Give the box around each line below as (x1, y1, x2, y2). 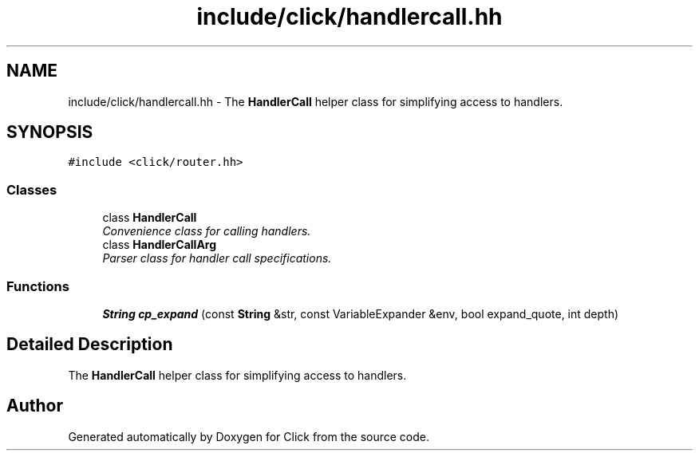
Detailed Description (6, 334, 173, 355)
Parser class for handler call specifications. (102, 251, 332, 266)
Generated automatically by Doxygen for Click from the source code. (68, 429, 430, 443)
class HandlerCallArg (102, 238, 217, 252)
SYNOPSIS (6, 122, 93, 143)
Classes (6, 181, 57, 198)
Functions (6, 278, 69, 294)
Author (6, 396, 63, 416)
